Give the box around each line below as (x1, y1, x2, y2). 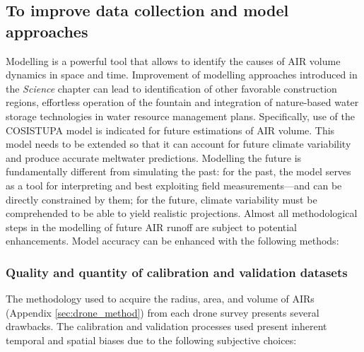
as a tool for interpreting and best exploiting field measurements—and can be (6, 177, 342, 192)
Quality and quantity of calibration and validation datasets (6, 263, 348, 281)
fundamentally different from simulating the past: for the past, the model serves (6, 164, 351, 179)
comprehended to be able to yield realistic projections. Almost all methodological (6, 206, 358, 221)
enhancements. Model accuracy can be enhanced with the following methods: (6, 233, 339, 248)
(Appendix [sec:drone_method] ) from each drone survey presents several (6, 305, 319, 319)
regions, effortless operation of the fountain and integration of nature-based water (6, 95, 359, 110)
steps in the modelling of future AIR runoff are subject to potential (6, 219, 298, 234)
